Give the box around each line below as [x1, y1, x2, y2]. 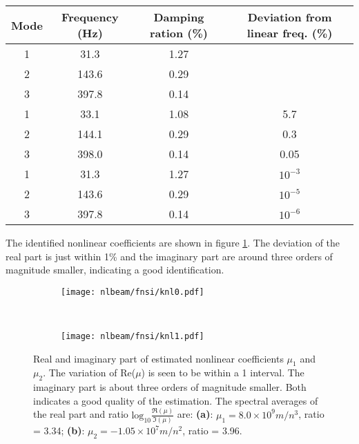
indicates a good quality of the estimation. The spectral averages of [33, 393, 318, 407]
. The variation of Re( [43, 365, 136, 380]
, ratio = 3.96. [182, 423, 242, 438]
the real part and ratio [33, 407, 128, 421]
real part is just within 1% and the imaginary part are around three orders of [6, 249, 333, 263]
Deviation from [247, 9, 332, 25]
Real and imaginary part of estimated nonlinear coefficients [33, 351, 284, 365]
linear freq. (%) [246, 25, 333, 41]
